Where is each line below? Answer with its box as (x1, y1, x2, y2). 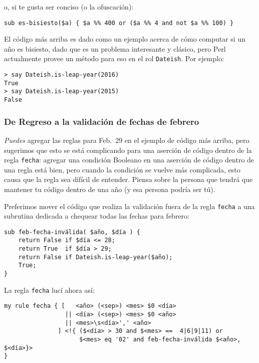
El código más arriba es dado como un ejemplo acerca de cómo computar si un (4, 34, 245, 44)
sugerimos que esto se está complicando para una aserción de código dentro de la (4, 144, 252, 155)
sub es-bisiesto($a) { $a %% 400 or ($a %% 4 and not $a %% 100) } (4, 19, 234, 27)
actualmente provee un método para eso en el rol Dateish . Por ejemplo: (4, 53, 224, 64)
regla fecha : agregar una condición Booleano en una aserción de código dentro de (4, 154, 254, 165)
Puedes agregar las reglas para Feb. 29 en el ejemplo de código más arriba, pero (4, 134, 249, 145)
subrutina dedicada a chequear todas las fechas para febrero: (4, 211, 189, 221)
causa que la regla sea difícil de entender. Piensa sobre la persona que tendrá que (4, 174, 253, 185)
